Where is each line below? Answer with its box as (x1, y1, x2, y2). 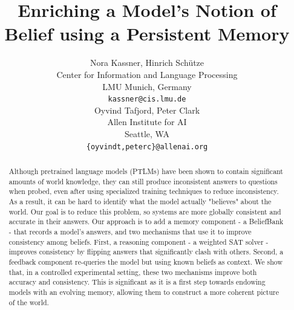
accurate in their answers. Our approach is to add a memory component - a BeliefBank (8, 216, 284, 227)
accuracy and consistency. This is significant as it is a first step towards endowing (8, 277, 266, 287)
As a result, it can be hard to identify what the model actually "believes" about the (8, 196, 272, 206)
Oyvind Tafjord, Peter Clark (94, 103, 200, 116)
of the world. (8, 297, 49, 307)
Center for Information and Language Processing (56, 68, 238, 80)
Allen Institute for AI (107, 115, 187, 128)
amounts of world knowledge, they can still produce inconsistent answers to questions (8, 176, 278, 186)
